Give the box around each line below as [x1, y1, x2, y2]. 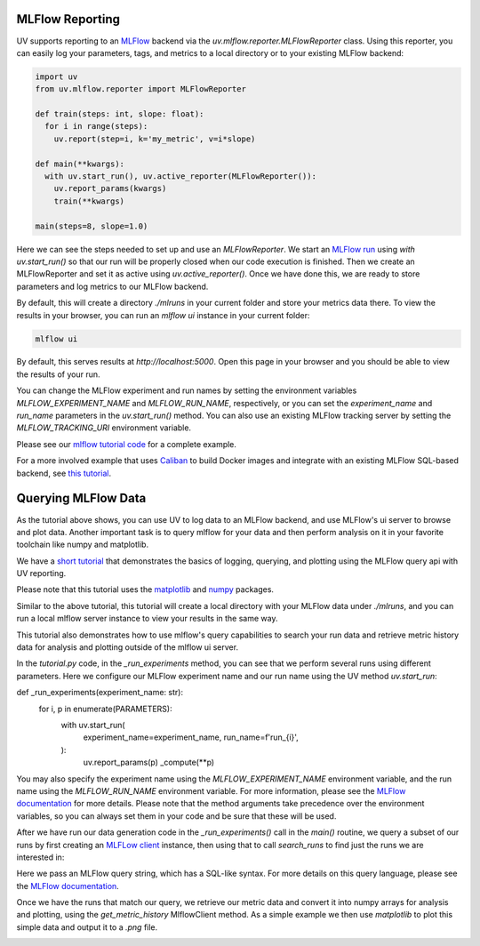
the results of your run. [16, 369, 101, 380]
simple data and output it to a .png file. [16, 921, 158, 933]
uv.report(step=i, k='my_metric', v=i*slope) [53, 133, 256, 144]
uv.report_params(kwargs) [53, 183, 167, 194]
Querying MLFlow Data [16, 491, 147, 506]
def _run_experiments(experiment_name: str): [16, 687, 184, 698]
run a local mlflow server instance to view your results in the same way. [16, 613, 278, 624]
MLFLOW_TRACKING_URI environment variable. [16, 422, 191, 433]
